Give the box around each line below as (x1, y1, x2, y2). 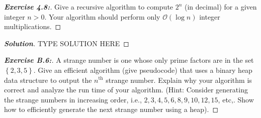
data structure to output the (4, 74, 92, 85)
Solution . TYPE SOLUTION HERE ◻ (4, 38, 129, 48)
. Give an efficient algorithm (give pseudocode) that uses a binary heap (33, 64, 252, 75)
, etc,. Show (218, 94, 254, 104)
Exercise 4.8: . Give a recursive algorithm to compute (4, 2, 173, 12)
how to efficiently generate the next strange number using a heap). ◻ (4, 104, 219, 114)
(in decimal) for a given (185, 2, 257, 12)
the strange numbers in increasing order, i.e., (4, 94, 142, 104)
